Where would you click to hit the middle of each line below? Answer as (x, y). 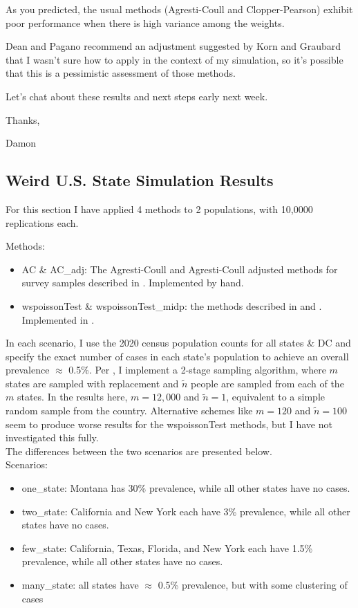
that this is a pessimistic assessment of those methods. (121, 73)
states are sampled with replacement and (92, 383)
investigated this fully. (52, 437)
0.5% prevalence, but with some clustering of (253, 585)
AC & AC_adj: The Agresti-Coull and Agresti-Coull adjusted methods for (180, 269)
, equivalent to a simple (275, 397)
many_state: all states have (80, 585)
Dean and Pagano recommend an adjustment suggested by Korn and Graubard (173, 46)
